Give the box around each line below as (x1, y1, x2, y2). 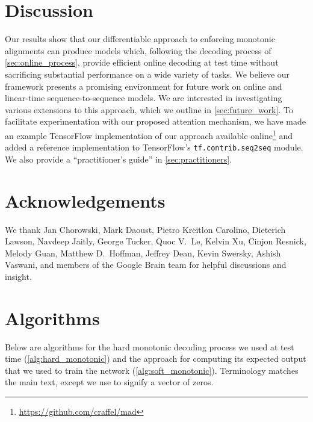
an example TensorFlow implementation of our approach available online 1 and (5, 127, 293, 141)
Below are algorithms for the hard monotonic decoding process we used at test (5, 340, 294, 353)
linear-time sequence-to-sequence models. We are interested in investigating (5, 92, 282, 104)
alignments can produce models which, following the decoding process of (5, 44, 271, 57)
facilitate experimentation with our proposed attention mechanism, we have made (5, 115, 306, 128)
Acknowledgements (5, 188, 166, 213)
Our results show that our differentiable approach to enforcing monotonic (5, 33, 275, 45)
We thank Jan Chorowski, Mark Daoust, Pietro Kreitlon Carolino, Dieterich (5, 223, 286, 235)
